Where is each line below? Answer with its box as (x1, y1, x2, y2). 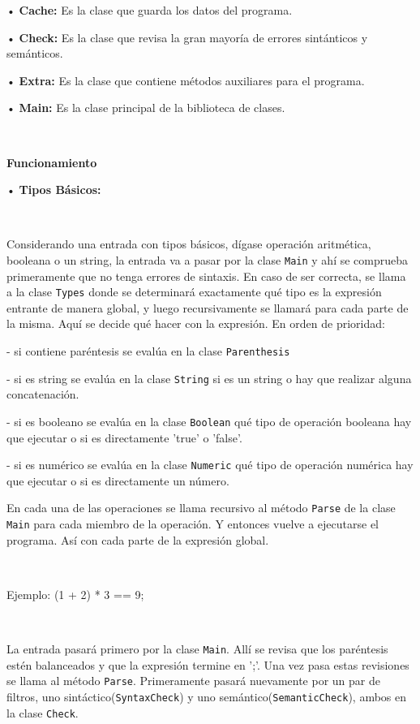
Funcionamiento (6, 153, 97, 170)
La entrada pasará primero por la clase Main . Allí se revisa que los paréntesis (6, 640, 388, 657)
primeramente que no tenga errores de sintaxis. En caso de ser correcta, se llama (6, 267, 406, 284)
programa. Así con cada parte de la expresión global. (6, 531, 269, 548)
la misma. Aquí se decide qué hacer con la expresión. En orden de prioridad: (6, 315, 385, 332)
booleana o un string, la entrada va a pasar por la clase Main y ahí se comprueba (6, 251, 409, 268)
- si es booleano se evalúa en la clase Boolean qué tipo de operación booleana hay (6, 412, 412, 429)
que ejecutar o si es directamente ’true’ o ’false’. (6, 429, 242, 446)
